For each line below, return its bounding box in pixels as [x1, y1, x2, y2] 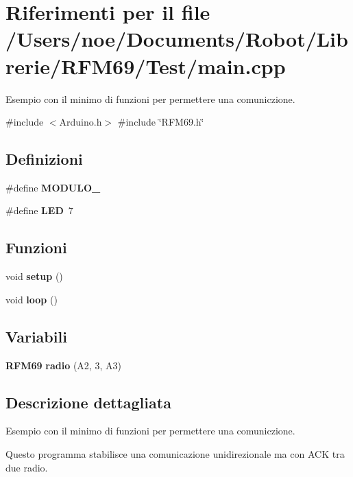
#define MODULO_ [5, 180, 101, 194]
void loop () [5, 292, 58, 306]
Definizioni [5, 148, 83, 170]
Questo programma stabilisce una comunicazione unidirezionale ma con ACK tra [5, 447, 345, 461]
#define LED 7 [5, 203, 73, 218]
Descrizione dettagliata [5, 391, 171, 412]
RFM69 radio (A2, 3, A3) [5, 358, 121, 372]
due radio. [5, 460, 48, 474]
